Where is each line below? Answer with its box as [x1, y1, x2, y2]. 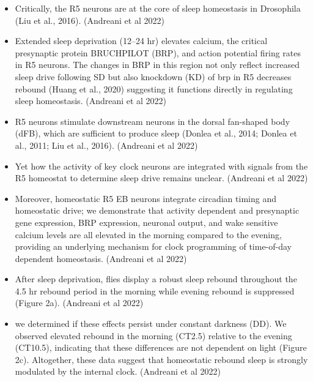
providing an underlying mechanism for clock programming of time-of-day [15, 240, 292, 253]
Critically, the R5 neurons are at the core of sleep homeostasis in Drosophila [15, 2, 301, 14]
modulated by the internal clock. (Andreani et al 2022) [15, 365, 221, 378]
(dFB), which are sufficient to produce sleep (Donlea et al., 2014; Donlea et [15, 127, 297, 140]
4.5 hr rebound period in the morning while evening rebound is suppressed [15, 284, 295, 297]
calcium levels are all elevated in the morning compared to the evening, [15, 228, 282, 241]
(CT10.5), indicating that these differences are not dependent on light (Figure [15, 341, 307, 354]
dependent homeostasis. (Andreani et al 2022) [15, 252, 187, 264]
